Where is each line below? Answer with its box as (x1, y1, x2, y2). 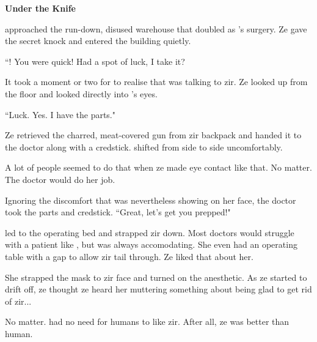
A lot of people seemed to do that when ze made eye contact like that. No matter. (5, 161, 312, 174)
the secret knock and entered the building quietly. (5, 34, 191, 47)
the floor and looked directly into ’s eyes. (5, 87, 158, 100)
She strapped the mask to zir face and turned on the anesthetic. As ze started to (5, 270, 307, 283)
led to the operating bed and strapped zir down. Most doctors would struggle (5, 226, 294, 239)
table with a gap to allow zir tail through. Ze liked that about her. (5, 250, 253, 262)
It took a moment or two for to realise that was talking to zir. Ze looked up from (5, 75, 308, 88)
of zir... (5, 294, 32, 307)
